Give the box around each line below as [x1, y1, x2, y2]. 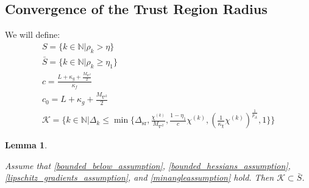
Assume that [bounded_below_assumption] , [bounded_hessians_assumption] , [5, 159, 291, 172]
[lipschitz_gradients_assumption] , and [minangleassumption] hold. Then [5, 171, 274, 184]
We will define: [5, 28, 60, 41]
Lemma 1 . [5, 139, 48, 151]
